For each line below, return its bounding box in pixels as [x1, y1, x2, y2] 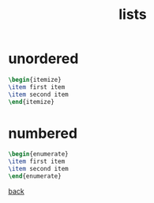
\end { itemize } [8, 98, 55, 105]
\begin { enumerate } [8, 150, 69, 158]
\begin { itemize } [8, 76, 62, 83]
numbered [8, 124, 77, 142]
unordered [8, 50, 79, 68]
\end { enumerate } [8, 172, 62, 180]
